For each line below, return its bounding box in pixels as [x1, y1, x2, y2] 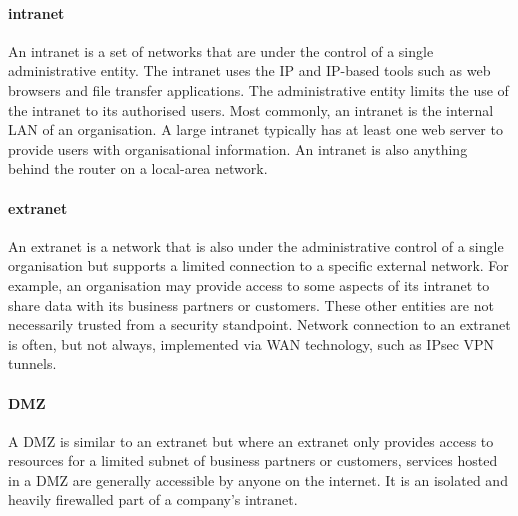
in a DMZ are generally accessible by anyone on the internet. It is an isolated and [8, 469, 508, 490]
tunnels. [8, 353, 57, 374]
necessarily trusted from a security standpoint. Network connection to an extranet [8, 314, 511, 335]
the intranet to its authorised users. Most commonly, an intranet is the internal [8, 99, 494, 120]
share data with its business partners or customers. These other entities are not [8, 294, 494, 315]
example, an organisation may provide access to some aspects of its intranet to [8, 274, 490, 295]
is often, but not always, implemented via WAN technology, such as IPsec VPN [8, 333, 495, 354]
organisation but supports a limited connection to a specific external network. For [8, 255, 509, 276]
